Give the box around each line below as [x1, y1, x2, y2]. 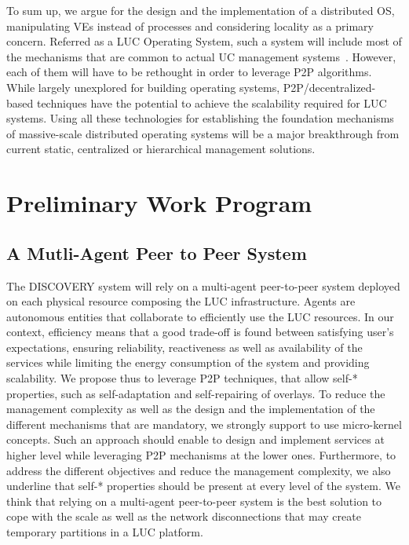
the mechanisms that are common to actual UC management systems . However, [6, 48, 396, 64]
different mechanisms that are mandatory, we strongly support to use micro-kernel [6, 415, 402, 432]
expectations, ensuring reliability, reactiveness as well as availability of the [6, 338, 363, 355]
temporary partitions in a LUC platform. [6, 524, 203, 540]
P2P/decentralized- [283, 79, 376, 95]
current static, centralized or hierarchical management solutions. [6, 141, 316, 157]
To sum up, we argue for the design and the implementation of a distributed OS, [6, 2, 395, 18]
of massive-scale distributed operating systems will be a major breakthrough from [6, 125, 400, 141]
